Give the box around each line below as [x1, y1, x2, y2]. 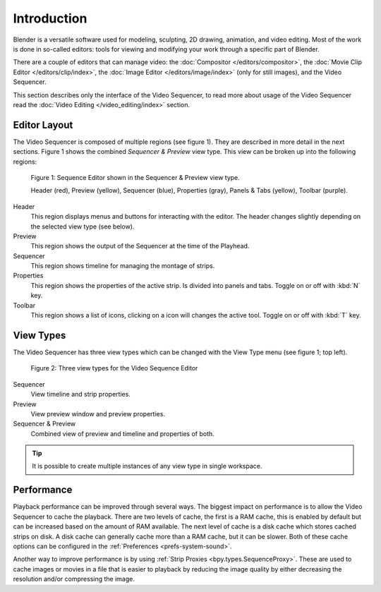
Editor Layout [13, 119, 73, 131]
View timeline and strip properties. [30, 390, 131, 399]
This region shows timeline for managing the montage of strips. [30, 262, 215, 270]
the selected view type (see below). [30, 222, 135, 231]
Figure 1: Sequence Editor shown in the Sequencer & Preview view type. [30, 173, 240, 181]
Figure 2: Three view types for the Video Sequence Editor [30, 364, 198, 373]
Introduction [13, 11, 87, 26]
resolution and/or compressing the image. [13, 575, 135, 584]
